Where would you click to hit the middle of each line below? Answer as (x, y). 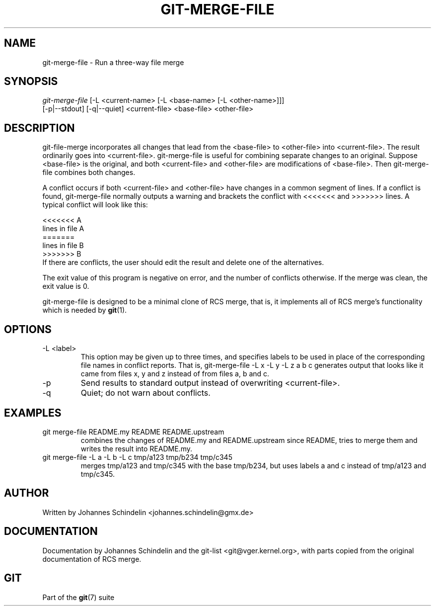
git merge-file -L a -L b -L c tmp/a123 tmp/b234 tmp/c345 (137, 457)
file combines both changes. (89, 173)
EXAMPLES (33, 413)
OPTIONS (28, 329)
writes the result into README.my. (136, 448)
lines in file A (63, 229)
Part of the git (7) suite (78, 597)
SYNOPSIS (31, 82)
